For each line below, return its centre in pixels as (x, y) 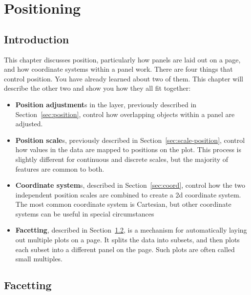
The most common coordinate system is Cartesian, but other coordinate (123, 204)
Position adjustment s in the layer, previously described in (106, 104)
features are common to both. (60, 168)
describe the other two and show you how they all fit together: (97, 88)
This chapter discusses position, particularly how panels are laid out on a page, (122, 59)
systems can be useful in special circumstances (85, 213)
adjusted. (29, 124)
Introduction (37, 39)
